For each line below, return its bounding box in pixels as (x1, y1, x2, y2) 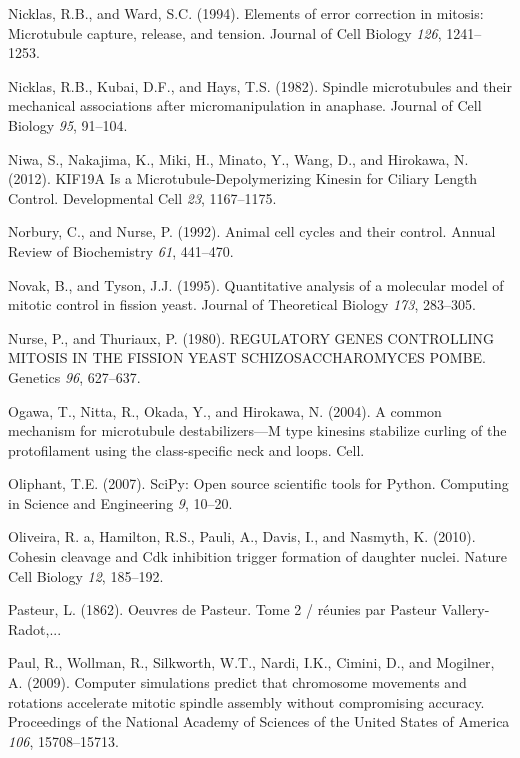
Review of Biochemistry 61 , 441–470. (8, 240, 234, 261)
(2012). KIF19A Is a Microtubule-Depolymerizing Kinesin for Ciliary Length (8, 168, 478, 189)
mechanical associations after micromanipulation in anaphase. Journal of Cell (8, 95, 482, 116)
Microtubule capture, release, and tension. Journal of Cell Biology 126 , (8, 22, 442, 43)
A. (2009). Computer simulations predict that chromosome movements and (8, 672, 467, 693)
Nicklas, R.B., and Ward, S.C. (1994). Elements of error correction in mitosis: (8, 3, 484, 23)
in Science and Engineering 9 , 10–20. (8, 492, 233, 513)
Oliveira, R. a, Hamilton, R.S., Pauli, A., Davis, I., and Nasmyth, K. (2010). (8, 526, 476, 547)
